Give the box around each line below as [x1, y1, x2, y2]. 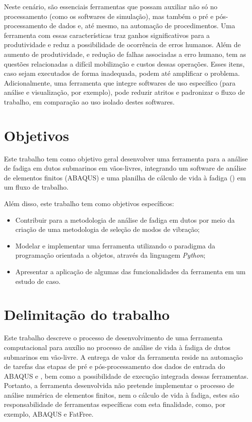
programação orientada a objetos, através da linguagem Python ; [15, 250, 206, 260]
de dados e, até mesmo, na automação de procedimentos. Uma [49, 20, 235, 31]
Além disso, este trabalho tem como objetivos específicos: [4, 198, 174, 209]
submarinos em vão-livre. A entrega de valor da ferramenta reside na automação [4, 352, 243, 362]
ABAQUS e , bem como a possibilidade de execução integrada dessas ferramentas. [4, 370, 249, 381]
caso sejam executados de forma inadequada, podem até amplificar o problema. [4, 68, 240, 78]
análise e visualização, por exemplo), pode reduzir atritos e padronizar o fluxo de [4, 87, 245, 97]
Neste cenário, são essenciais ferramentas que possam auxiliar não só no [4, 1, 217, 11]
